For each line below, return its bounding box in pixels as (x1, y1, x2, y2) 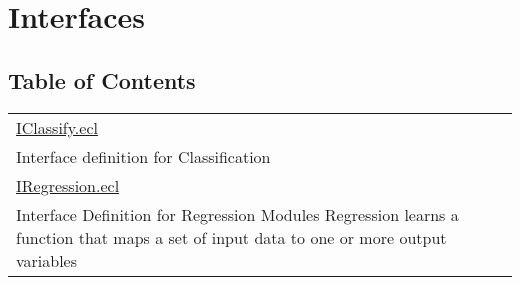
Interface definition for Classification (16, 144, 271, 168)
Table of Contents (8, 64, 196, 95)
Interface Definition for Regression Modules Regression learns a (16, 202, 459, 226)
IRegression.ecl (16, 173, 120, 197)
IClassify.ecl (16, 115, 98, 139)
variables (16, 248, 78, 272)
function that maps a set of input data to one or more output (16, 225, 447, 249)
